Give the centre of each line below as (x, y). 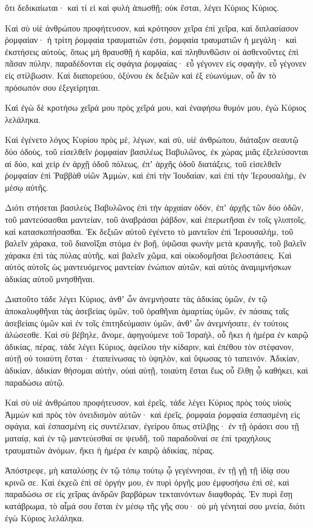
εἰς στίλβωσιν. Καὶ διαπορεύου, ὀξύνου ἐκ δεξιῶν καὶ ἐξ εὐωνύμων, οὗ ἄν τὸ (141, 75)
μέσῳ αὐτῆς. (27, 187)
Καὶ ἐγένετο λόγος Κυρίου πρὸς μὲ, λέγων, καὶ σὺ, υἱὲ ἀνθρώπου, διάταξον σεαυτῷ (152, 140)
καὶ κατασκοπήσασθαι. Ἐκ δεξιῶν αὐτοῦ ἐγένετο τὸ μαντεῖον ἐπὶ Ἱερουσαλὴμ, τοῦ (149, 231)
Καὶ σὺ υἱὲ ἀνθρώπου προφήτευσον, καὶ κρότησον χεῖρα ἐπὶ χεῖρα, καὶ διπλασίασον (152, 28)
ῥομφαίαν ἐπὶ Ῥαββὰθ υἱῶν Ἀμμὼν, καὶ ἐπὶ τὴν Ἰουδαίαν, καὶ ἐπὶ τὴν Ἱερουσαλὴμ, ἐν (156, 175)
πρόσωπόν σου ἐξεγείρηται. (53, 87)
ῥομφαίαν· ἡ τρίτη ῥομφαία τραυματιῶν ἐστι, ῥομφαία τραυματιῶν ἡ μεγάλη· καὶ (151, 40)
